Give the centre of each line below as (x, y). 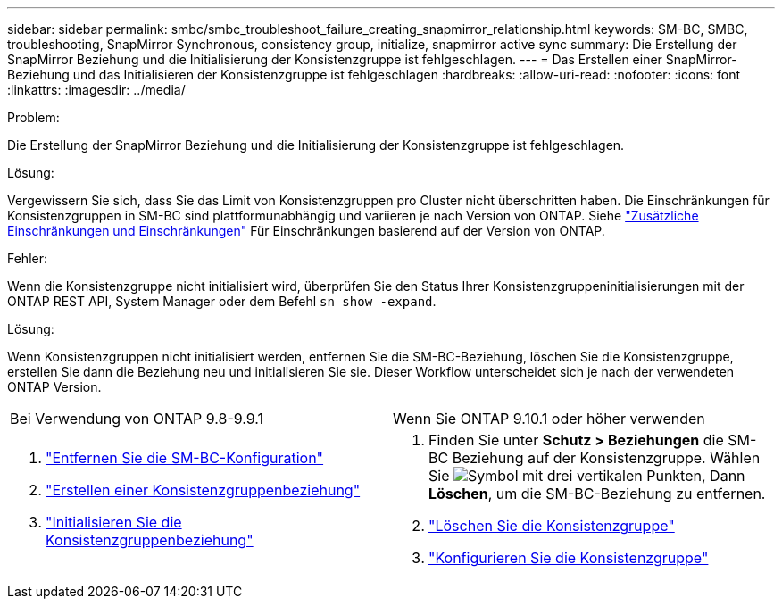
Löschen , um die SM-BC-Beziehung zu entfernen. (597, 494)
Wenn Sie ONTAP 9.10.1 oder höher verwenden (549, 419)
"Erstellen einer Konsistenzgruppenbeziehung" (203, 490)
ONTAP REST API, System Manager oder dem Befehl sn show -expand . (222, 301)
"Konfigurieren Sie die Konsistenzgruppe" (569, 558)
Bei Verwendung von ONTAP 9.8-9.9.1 (137, 419)
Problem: (33, 117)
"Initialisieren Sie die (114, 522)
